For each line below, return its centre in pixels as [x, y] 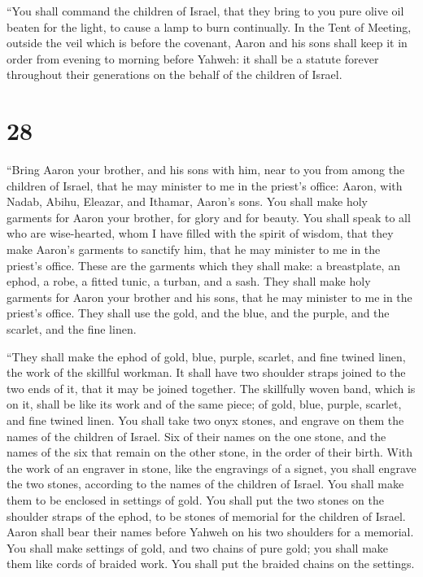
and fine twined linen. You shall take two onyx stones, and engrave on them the [205, 420]
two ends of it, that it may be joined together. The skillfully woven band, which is [211, 388]
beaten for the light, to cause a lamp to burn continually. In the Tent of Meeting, [209, 26]
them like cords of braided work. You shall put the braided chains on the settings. [211, 564]
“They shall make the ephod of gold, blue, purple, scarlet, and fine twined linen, [206, 356]
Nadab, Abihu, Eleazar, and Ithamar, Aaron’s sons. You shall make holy [187, 201]
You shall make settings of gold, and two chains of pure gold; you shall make [198, 547]
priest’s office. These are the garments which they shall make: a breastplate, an [203, 265]
